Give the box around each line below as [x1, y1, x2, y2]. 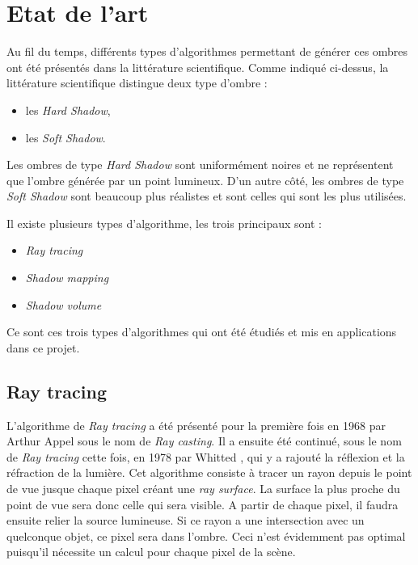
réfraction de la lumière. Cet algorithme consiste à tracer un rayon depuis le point [6, 464, 412, 481]
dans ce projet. [6, 339, 80, 356]
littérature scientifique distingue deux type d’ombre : [6, 74, 268, 91]
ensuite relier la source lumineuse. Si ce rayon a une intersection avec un [6, 512, 365, 529]
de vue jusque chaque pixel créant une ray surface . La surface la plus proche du [6, 480, 400, 497]
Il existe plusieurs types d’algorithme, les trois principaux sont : [6, 214, 322, 231]
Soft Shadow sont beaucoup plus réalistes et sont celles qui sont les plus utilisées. [6, 188, 407, 204]
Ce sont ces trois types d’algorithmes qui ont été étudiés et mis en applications [6, 323, 397, 340]
